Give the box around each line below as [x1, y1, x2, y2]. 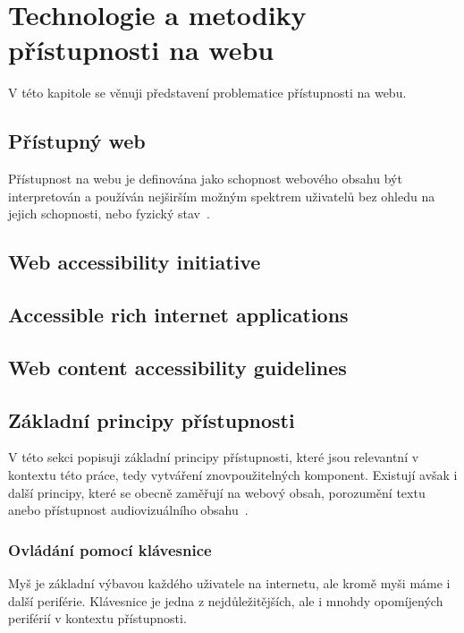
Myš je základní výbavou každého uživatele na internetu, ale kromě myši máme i [8, 574, 451, 593]
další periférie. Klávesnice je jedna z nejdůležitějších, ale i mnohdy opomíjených [8, 591, 443, 610]
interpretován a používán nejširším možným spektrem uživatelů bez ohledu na [8, 186, 435, 205]
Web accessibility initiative [8, 248, 261, 276]
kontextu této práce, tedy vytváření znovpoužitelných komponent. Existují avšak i [8, 466, 458, 484]
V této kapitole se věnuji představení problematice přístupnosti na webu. [8, 83, 407, 102]
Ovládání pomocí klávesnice [8, 538, 212, 560]
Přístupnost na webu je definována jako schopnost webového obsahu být [8, 169, 402, 188]
